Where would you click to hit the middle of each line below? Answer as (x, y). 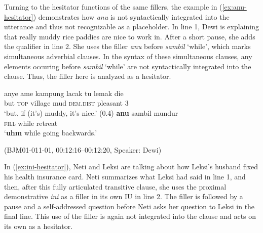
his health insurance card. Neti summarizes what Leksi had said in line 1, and (125, 176)
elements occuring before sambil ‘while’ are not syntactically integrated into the (128, 66)
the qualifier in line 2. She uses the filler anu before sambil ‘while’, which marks (127, 46)
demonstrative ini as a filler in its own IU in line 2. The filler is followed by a (124, 196)
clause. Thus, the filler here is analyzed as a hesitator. (88, 76)
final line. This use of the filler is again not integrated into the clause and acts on (130, 216)
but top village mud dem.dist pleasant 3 (66, 103)
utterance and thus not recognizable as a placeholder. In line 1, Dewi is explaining (131, 27)
